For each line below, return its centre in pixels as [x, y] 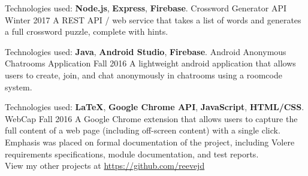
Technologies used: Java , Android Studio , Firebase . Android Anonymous [146, 51]
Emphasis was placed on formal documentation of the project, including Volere [150, 142]
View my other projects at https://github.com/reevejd [105, 166]
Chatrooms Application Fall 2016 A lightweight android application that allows [150, 63]
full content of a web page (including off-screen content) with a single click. [143, 130]
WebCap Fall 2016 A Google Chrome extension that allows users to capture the [151, 118]
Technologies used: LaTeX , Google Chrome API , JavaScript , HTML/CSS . [155, 107]
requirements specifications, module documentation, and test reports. [132, 154]
